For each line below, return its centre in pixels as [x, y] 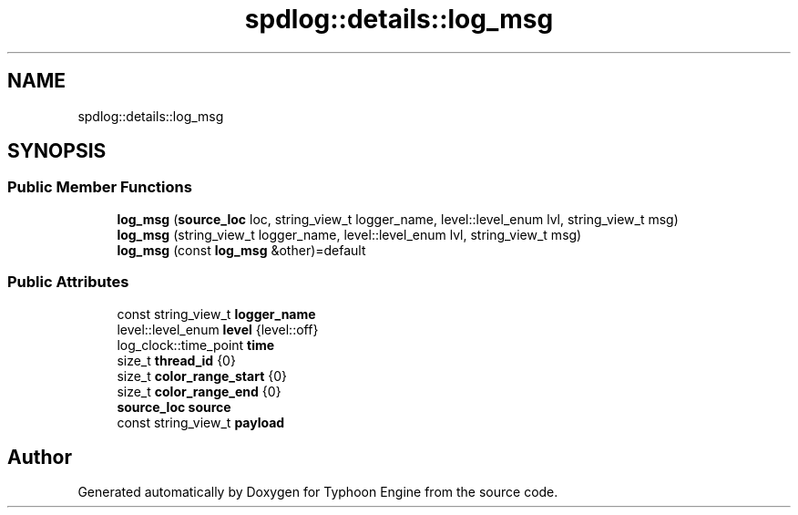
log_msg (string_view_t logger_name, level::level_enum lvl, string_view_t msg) [349, 234]
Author [40, 457]
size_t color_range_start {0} [202, 376]
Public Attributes [68, 282]
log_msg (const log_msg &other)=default [241, 250]
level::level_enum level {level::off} [218, 329]
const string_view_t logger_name [216, 314]
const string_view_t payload [201, 422]
